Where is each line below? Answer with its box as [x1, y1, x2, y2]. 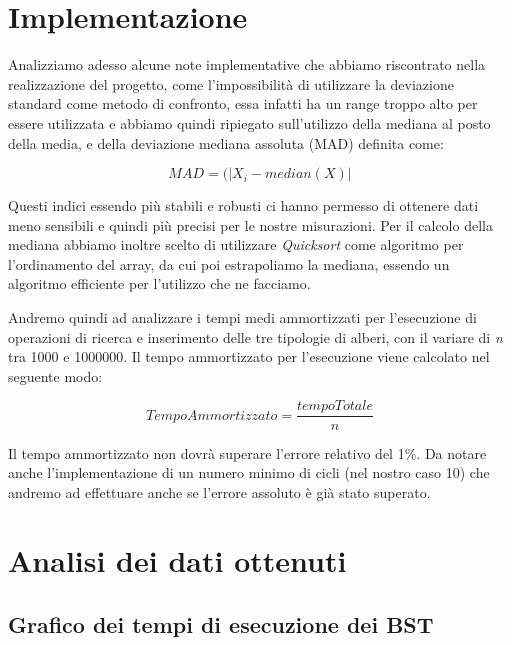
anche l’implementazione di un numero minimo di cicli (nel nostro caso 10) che [8, 462, 490, 483]
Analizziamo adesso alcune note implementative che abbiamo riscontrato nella [8, 54, 486, 75]
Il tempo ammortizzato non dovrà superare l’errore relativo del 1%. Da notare [8, 442, 487, 463]
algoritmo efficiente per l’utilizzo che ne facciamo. [8, 273, 311, 294]
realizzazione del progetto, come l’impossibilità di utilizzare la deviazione [8, 73, 454, 94]
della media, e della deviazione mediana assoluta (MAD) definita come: [8, 132, 444, 153]
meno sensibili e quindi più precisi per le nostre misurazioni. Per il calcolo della [8, 214, 493, 235]
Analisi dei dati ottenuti [8, 540, 347, 581]
